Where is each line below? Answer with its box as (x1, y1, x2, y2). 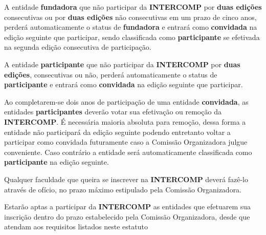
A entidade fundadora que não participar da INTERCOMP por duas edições (4, 2, 262, 12)
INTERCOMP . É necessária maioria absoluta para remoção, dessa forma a (4, 116, 246, 127)
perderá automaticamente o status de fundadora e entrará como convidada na (4, 22, 257, 32)
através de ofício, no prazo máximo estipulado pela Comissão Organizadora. (4, 184, 242, 194)
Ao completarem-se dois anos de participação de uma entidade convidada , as (4, 96, 249, 107)
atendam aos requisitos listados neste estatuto (4, 221, 148, 232)
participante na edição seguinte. (4, 156, 109, 167)
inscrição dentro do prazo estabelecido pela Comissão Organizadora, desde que (4, 211, 250, 222)
